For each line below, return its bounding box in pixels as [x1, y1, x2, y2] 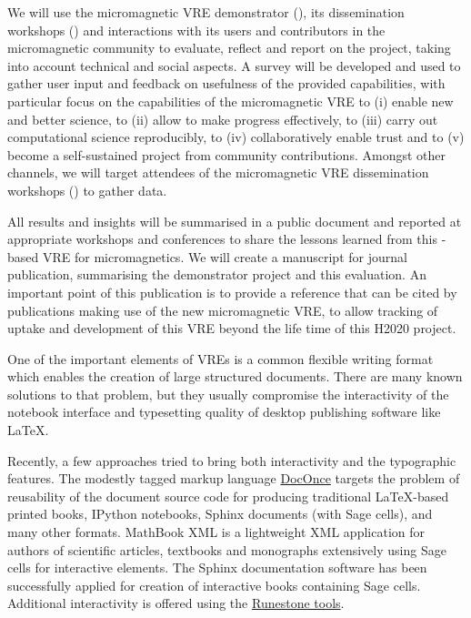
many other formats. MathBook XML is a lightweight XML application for [7, 522, 425, 542]
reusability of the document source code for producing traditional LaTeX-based [7, 486, 449, 505]
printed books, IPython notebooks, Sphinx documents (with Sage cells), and [7, 504, 433, 523]
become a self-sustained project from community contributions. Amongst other [7, 145, 446, 164]
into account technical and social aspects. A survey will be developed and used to [7, 56, 461, 75]
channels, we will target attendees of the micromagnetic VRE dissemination [7, 163, 429, 182]
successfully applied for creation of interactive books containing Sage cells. [7, 575, 421, 594]
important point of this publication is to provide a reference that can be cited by [7, 282, 457, 301]
